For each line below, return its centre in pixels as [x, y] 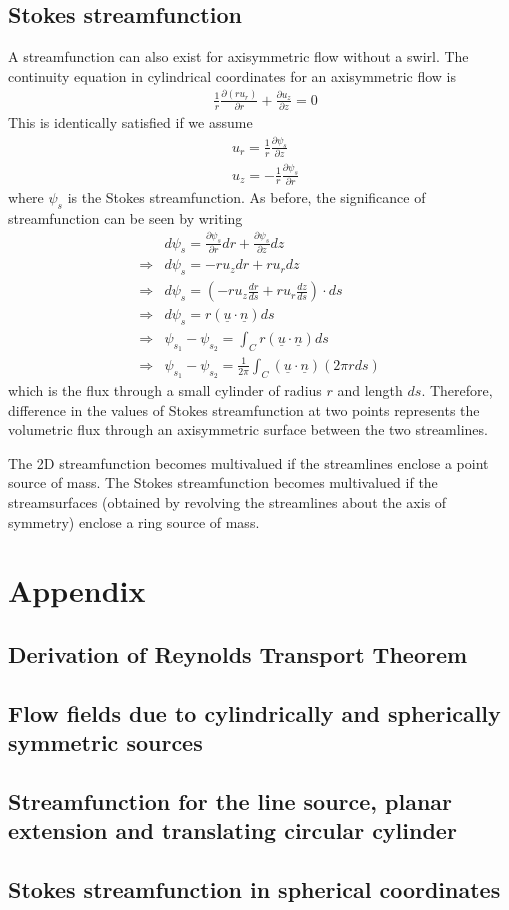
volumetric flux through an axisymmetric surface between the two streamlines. [248, 429]
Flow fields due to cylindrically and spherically [254, 712]
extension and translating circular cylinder [232, 830]
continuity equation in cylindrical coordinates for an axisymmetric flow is [232, 75]
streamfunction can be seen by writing [125, 217]
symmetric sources [105, 742]
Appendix [77, 590]
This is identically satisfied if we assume [130, 122]
